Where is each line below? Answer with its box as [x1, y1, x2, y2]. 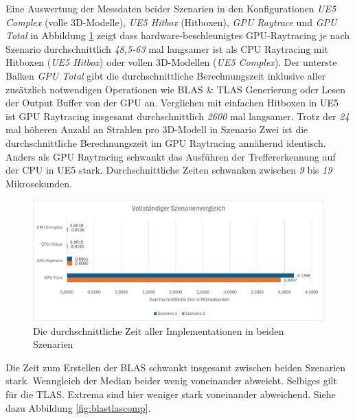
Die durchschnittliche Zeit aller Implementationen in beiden [33, 323, 284, 338]
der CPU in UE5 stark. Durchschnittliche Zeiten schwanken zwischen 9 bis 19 [5, 163, 332, 177]
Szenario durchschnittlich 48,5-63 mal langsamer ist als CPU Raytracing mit [5, 41, 328, 56]
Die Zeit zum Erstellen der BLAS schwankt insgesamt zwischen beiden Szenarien [5, 360, 346, 374]
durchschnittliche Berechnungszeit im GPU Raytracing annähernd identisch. [5, 135, 326, 150]
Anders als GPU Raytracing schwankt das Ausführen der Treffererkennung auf [5, 149, 336, 163]
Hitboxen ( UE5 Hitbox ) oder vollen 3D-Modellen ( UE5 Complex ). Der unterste [5, 55, 337, 69]
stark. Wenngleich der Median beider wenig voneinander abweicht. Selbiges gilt [5, 373, 337, 388]
